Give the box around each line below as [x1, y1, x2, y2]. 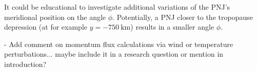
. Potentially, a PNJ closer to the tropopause [112, 11, 253, 22]
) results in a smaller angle [130, 21, 214, 32]
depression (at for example [4, 21, 88, 32]
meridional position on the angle [4, 11, 106, 22]
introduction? [4, 58, 47, 69]
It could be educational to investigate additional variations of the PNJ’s [4, 2, 230, 12]
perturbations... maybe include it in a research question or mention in [4, 49, 224, 59]
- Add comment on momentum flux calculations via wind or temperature [4, 38, 233, 49]
